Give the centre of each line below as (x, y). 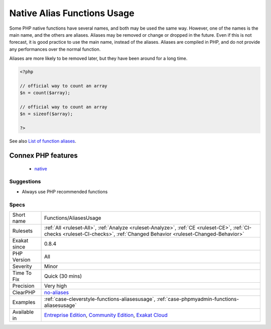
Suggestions (25, 182)
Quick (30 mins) (63, 276)
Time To (22, 273)
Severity (22, 266)
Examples (24, 302)
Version (21, 260)
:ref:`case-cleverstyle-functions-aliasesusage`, (100, 299)
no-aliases (56, 292)
